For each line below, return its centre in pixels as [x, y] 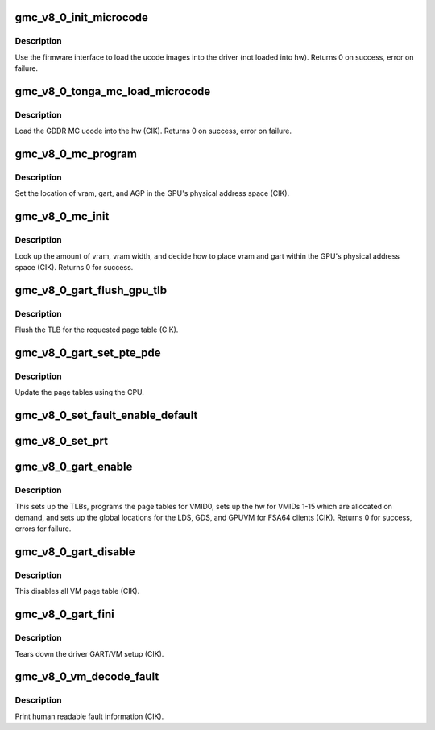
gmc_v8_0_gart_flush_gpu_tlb [91, 290]
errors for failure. [43, 529]
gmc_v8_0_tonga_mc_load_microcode [113, 91]
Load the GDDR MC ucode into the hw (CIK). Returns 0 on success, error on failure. [153, 131]
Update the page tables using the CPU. [80, 392]
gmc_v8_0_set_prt [62, 441]
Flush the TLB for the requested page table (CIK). [97, 330]
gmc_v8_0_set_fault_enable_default [106, 415]
